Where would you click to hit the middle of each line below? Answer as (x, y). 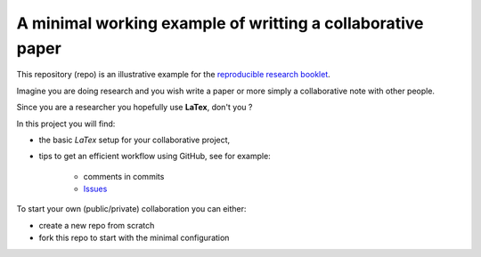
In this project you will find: (66, 124)
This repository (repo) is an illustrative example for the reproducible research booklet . (174, 75)
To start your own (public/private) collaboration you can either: (131, 209)
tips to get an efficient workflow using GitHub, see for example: (155, 157)
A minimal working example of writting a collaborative (220, 23)
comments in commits (124, 176)
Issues (95, 189)
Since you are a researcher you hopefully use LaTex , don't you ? (135, 108)
